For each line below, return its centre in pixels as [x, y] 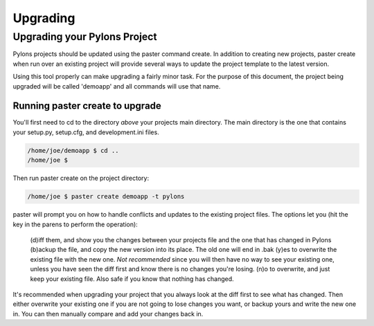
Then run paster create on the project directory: [81, 178]
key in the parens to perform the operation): [75, 224]
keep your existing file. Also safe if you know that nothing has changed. [132, 279]
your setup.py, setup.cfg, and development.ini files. [86, 132]
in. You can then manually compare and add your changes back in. [108, 314]
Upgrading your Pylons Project [85, 37]
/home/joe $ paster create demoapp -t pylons [106, 197]
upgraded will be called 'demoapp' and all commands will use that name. [117, 86]
